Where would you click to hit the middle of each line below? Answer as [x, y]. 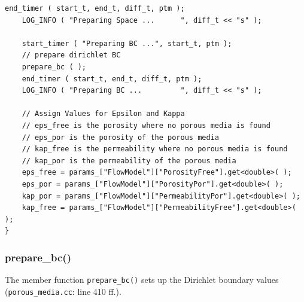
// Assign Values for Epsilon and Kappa [103, 114]
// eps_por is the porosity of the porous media [120, 137]
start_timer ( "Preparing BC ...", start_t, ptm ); [127, 43]
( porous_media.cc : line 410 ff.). [63, 291]
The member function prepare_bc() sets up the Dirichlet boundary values [142, 280]
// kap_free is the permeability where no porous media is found [155, 149]
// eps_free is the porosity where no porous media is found [146, 125]
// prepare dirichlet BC [71, 55]
